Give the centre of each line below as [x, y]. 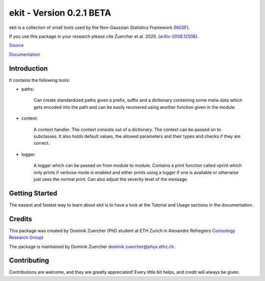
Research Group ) [26, 237]
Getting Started [33, 193]
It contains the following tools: [40, 80]
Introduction [28, 68]
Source [16, 45]
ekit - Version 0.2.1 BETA [60, 13]
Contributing [29, 261]
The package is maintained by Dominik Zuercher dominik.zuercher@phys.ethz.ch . [92, 246]
